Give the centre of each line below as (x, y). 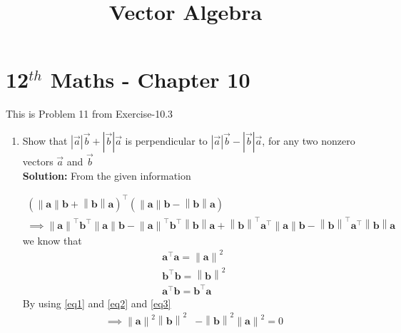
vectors (38, 162)
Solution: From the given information (107, 175)
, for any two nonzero (309, 140)
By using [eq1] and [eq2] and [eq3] (97, 303)
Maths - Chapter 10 (150, 80)
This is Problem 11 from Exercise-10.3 (90, 114)
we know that (52, 240)
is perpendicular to (166, 140)
